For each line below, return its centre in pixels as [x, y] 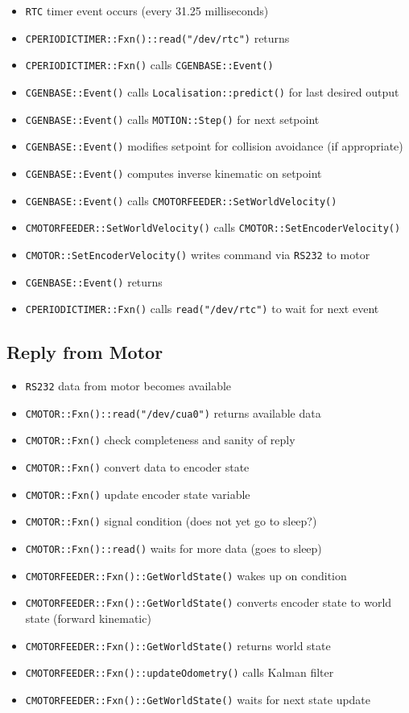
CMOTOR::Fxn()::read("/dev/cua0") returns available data [173, 412]
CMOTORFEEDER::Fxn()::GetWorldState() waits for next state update [198, 699]
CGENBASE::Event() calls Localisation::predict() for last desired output [212, 91]
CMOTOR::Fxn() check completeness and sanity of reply [160, 440]
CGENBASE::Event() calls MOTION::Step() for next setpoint [172, 119]
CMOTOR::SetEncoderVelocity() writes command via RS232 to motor [198, 254]
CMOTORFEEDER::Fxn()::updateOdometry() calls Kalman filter [180, 672]
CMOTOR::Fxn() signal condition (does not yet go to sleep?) [171, 521]
